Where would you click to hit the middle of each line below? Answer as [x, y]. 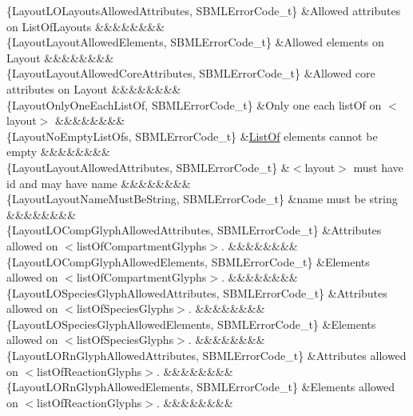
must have [378, 167]
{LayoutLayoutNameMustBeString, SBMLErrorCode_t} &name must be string [202, 199]
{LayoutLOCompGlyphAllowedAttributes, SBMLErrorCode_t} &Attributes [194, 230]
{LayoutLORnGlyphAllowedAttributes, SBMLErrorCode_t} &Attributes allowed [206, 356]
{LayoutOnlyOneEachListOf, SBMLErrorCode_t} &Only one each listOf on [194, 104]
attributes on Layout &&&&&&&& [94, 88]
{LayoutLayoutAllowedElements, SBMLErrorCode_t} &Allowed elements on [195, 42]
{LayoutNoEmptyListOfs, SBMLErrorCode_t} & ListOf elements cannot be [192, 136]
